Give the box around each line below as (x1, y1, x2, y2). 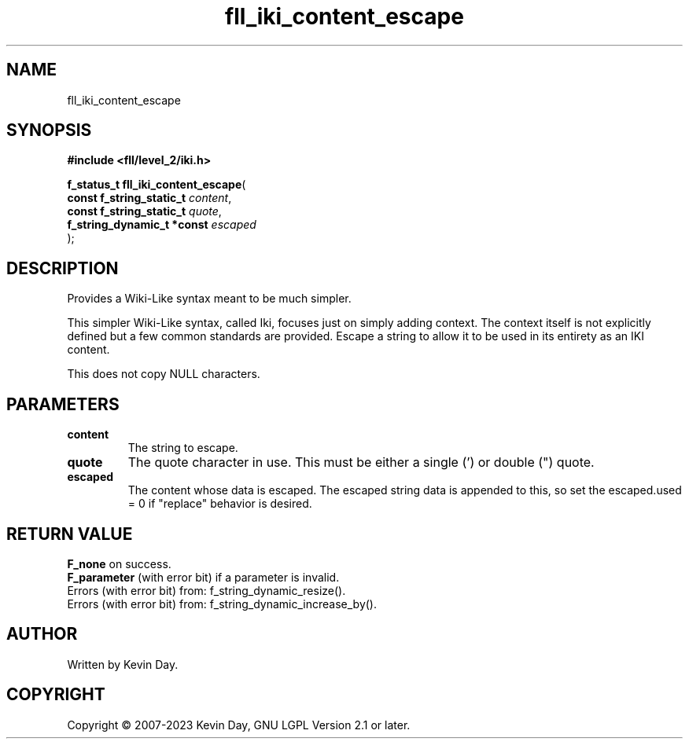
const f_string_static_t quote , (67, 204, 222, 218)
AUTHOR (6, 624, 78, 644)
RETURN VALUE (6, 523, 133, 544)
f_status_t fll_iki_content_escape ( (67, 178, 246, 192)
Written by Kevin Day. (67, 657, 179, 671)
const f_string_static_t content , (67, 191, 232, 205)
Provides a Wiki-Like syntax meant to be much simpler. (67, 292, 352, 306)
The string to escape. (127, 441, 238, 455)
